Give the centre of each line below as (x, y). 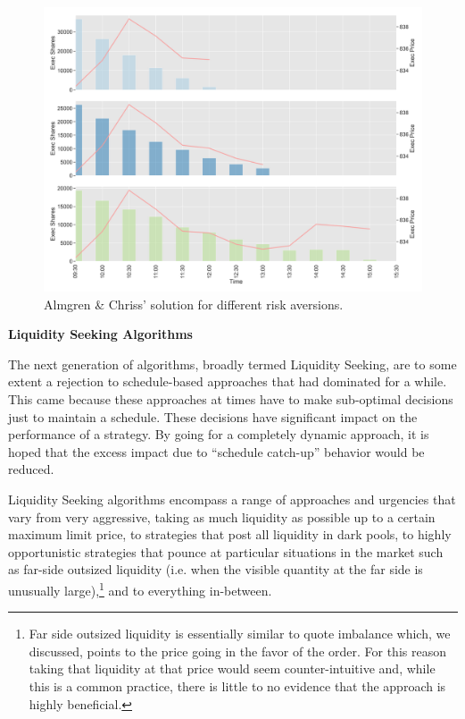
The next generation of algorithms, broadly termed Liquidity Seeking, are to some (232, 364)
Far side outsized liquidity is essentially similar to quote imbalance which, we (240, 634)
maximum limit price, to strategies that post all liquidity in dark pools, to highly (230, 534)
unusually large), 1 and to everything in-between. (140, 588)
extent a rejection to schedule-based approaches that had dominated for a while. (228, 381)
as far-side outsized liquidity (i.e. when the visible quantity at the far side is (216, 569)
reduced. (31, 469)
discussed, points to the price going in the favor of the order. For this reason (237, 651)
